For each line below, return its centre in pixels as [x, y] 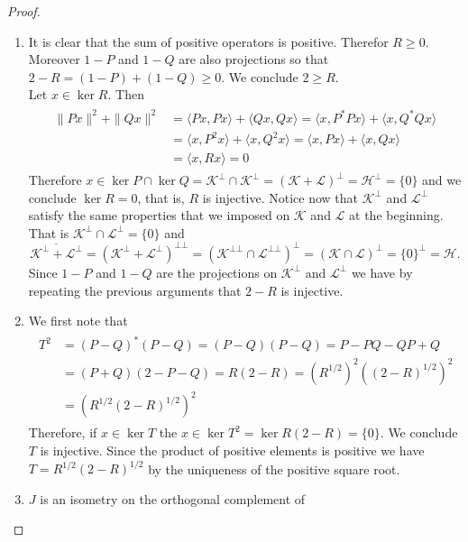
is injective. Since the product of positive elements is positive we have [232, 450]
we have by [382, 272]
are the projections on [217, 272]
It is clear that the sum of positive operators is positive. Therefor [208, 41]
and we [442, 180]
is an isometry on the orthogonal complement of [173, 498]
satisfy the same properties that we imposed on [159, 215]
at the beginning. [396, 215]
